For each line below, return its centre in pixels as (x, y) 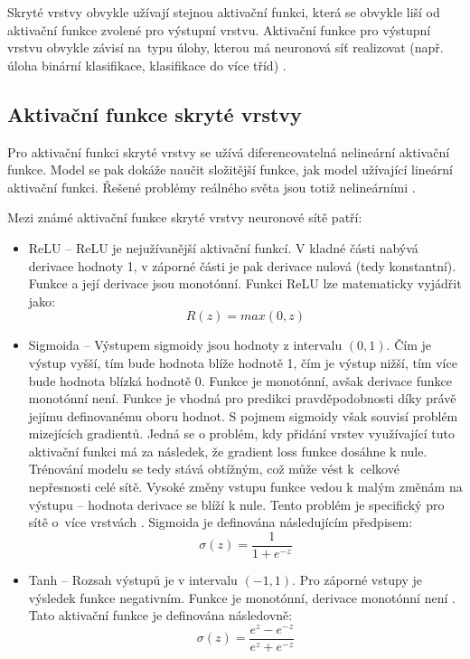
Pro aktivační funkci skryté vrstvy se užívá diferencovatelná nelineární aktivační (229, 151)
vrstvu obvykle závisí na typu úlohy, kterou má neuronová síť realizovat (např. (226, 47)
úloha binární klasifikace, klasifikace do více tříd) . (147, 65)
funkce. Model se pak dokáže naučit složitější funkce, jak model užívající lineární (230, 169)
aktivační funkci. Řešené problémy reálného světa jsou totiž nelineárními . (211, 187)
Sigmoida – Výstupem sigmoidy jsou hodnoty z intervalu (185, 345)
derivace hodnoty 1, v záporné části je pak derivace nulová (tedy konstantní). (242, 265)
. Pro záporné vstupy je (357, 579)
